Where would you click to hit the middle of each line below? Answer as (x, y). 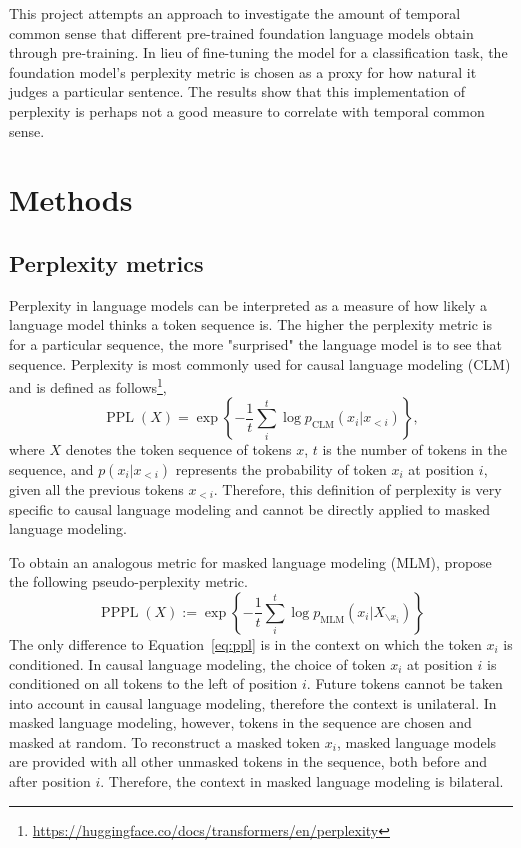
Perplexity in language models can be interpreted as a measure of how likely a (248, 304)
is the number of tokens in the (414, 449)
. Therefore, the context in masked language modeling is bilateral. (302, 781)
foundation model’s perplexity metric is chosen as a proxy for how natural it (243, 71)
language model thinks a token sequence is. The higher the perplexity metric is (251, 324)
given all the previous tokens (96, 488)
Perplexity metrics (106, 262)
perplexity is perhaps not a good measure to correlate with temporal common (247, 110)
